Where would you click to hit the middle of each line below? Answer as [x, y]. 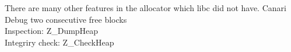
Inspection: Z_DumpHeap [52, 31]
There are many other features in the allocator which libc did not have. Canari [145, 8]
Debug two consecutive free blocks [66, 19]
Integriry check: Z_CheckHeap [59, 42]
